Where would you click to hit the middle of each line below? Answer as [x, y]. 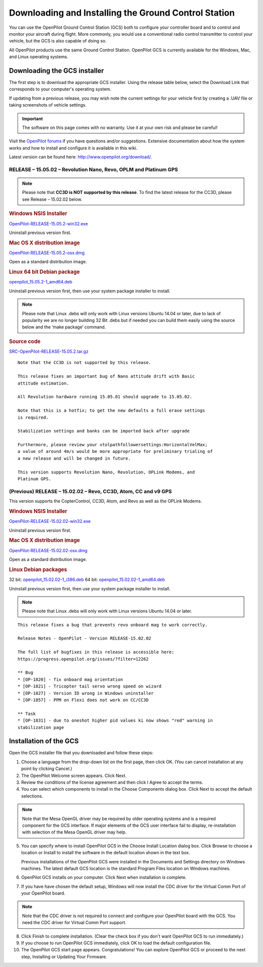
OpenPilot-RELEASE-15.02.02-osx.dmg [48, 550]
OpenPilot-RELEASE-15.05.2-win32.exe [48, 224]
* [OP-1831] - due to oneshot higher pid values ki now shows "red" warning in [115, 720]
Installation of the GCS [44, 741]
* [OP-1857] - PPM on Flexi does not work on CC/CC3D [83, 700]
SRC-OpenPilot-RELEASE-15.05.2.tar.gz [49, 351]
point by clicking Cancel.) [47, 769]
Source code [25, 341]
